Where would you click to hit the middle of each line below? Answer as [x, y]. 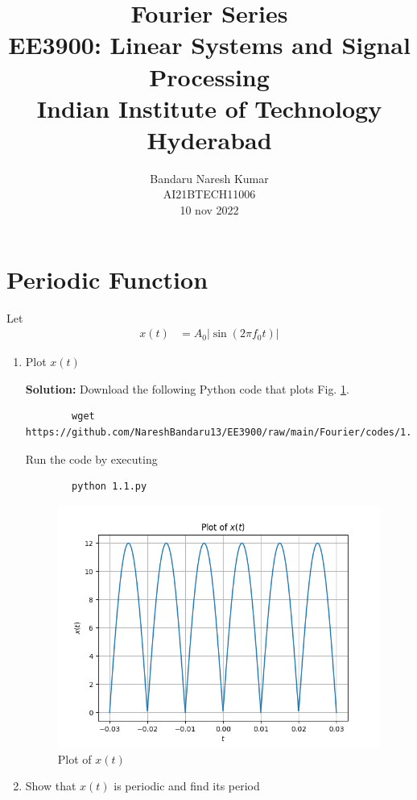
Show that [51, 786]
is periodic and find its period [187, 786]
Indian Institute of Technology [209, 108]
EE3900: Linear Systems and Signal [209, 45]
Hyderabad [209, 139]
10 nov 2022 [209, 210]
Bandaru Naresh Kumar [209, 178]
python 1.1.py [109, 487]
